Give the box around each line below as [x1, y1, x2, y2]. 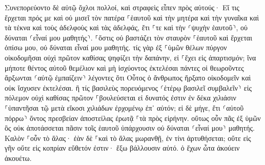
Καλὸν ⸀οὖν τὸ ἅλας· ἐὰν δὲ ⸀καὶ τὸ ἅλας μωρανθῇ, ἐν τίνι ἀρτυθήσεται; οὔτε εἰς [5, 132, 251, 143]
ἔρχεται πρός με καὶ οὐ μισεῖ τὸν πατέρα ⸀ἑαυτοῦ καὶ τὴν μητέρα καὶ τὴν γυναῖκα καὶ [5, 12, 259, 23]
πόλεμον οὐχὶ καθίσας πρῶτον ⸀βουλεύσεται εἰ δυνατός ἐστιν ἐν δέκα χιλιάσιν [5, 92, 236, 103]
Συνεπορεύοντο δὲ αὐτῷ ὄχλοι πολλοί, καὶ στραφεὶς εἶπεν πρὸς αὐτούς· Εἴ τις [5, 2, 239, 12]
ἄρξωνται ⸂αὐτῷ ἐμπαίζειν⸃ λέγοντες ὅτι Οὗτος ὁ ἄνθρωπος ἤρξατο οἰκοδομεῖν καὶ [5, 72, 251, 83]
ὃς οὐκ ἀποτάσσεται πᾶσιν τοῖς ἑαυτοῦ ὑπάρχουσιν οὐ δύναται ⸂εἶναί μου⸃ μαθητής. [5, 122, 255, 133]
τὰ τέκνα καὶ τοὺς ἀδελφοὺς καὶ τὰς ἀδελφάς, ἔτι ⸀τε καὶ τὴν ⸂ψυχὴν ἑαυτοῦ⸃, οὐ [5, 22, 248, 33]
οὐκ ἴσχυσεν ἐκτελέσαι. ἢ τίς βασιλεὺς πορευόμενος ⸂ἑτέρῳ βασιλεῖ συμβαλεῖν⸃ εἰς [5, 82, 252, 93]
